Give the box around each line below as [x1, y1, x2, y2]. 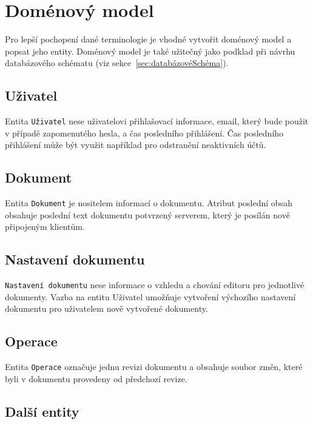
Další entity [5, 402, 79, 420]
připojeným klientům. [5, 220, 85, 233]
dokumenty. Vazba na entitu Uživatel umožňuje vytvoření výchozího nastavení [5, 290, 296, 303]
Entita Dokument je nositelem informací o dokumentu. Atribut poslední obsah [5, 197, 292, 209]
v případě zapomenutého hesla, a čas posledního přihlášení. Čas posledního [5, 126, 284, 139]
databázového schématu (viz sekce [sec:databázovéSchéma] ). [5, 56, 229, 69]
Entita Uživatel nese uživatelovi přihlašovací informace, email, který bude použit [5, 115, 309, 127]
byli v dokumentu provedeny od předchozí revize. [5, 372, 187, 385]
